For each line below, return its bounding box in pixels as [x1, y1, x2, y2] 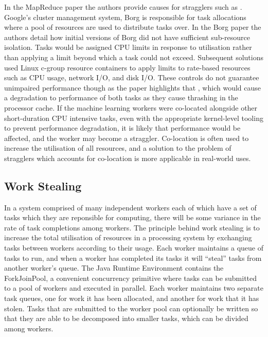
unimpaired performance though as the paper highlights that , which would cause [4, 82, 261, 93]
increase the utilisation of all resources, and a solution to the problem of [4, 143, 231, 153]
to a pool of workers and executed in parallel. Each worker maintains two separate [4, 282, 263, 293]
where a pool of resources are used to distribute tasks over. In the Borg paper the [4, 22, 261, 32]
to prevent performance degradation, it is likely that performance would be [4, 122, 241, 133]
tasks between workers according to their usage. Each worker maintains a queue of [4, 242, 263, 253]
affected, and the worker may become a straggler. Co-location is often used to [4, 132, 249, 143]
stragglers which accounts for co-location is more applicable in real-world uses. [4, 152, 251, 163]
